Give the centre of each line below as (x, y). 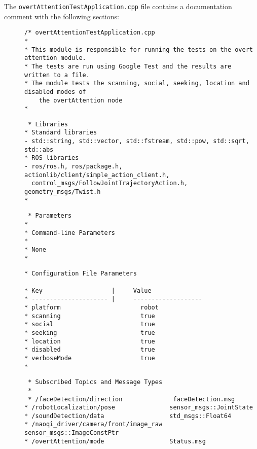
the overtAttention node (81, 100)
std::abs (39, 149)
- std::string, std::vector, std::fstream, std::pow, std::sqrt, (137, 141)
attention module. (55, 58)
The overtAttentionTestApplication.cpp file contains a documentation (118, 6)
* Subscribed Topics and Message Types (95, 382)
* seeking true (90, 333)
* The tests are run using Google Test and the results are (128, 66)
